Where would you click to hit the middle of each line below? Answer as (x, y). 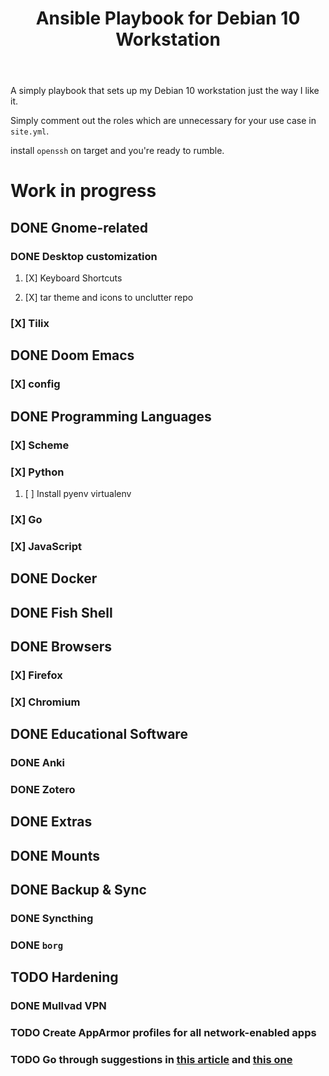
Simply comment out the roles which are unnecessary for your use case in (163, 121)
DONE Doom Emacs (72, 355)
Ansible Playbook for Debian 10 (168, 18)
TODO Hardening (64, 977)
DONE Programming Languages (111, 416)
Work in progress (83, 191)
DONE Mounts (55, 855)
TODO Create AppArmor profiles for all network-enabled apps (163, 1033)
